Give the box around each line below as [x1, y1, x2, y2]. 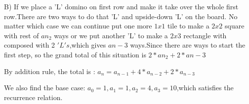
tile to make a [167, 21, 209, 31]
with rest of [4, 30, 39, 40]
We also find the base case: [4, 82, 85, 93]
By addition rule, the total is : [4, 66, 95, 76]
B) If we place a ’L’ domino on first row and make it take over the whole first [4, 1, 239, 11]
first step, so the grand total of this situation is [4, 49, 146, 59]
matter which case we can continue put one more [4, 21, 152, 31]
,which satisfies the [176, 82, 234, 93]
